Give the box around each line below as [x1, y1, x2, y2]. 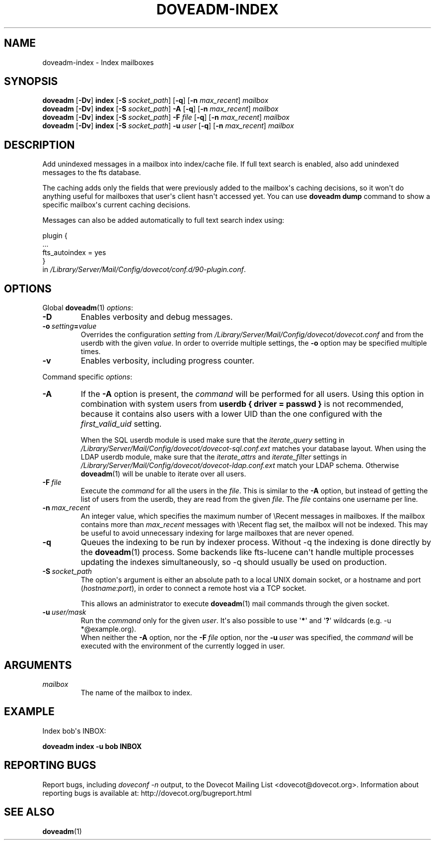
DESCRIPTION [4, 138, 75, 151]
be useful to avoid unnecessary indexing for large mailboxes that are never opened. [80, 529, 354, 538]
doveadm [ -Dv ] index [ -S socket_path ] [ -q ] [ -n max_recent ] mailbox [42, 96, 269, 105]
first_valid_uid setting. [80, 419, 162, 429]
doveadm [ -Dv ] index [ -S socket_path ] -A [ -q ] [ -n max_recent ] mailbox [42, 104, 279, 113]
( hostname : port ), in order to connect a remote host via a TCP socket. [80, 584, 306, 593]
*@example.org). [80, 625, 137, 634]
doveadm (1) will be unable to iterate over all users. [80, 469, 246, 478]
